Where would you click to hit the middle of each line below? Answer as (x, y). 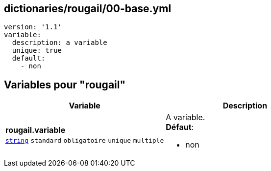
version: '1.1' (33, 27)
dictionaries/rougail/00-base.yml (88, 9)
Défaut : (180, 127)
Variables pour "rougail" (65, 85)
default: (29, 58)
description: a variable (60, 43)
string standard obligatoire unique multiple (85, 141)
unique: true (37, 51)
